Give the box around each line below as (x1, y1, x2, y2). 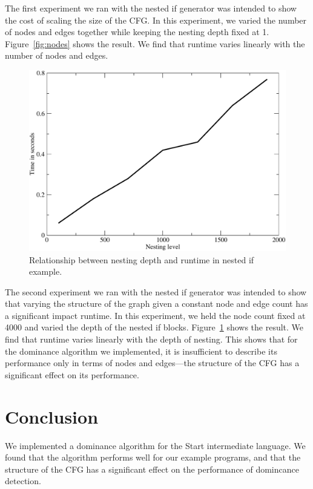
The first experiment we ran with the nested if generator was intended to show (5, 2, 297, 14)
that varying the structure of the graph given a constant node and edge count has (5, 297, 308, 310)
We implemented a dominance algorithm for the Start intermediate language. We (5, 439, 306, 451)
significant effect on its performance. (5, 368, 139, 381)
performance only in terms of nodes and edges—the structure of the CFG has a (5, 356, 300, 369)
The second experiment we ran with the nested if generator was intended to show (5, 285, 307, 298)
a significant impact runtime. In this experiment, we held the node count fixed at (5, 309, 306, 321)
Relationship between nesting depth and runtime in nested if (29, 253, 254, 266)
